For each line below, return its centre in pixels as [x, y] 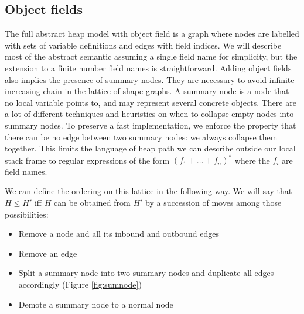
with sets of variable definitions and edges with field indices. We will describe [143, 45]
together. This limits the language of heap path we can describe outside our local [150, 148]
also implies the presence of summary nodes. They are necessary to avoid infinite [150, 79]
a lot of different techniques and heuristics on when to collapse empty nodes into [149, 114]
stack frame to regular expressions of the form [87, 160]
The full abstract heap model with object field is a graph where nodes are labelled [152, 34]
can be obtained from [92, 203]
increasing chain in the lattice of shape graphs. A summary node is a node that [147, 91]
